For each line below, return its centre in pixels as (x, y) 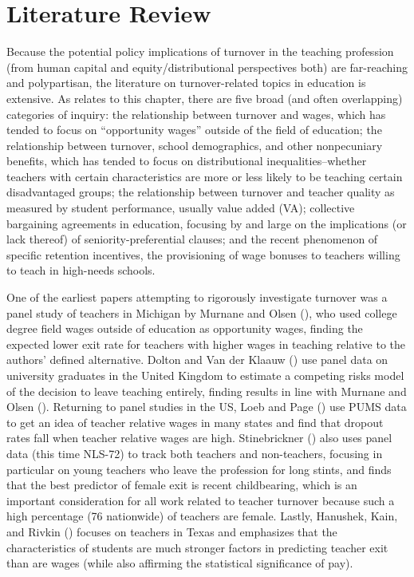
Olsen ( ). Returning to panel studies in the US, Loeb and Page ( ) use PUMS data (207, 407)
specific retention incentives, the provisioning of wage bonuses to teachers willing (203, 254)
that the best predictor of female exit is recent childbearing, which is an (182, 485)
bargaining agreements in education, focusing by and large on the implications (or (207, 223)
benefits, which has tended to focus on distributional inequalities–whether (187, 161)
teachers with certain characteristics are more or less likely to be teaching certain (205, 176)
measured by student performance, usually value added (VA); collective (181, 208)
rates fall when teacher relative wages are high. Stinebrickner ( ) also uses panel (199, 438)
